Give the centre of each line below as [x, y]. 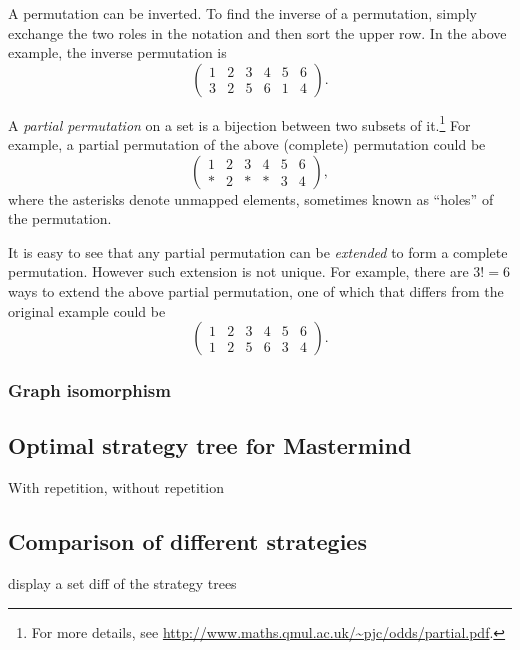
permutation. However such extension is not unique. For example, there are [238, 271]
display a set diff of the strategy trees [122, 583]
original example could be [87, 310]
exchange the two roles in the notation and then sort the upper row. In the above [257, 32]
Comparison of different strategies [187, 541]
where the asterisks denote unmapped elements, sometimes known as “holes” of [251, 198]
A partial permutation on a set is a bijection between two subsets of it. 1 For [239, 123]
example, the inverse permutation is [117, 52]
